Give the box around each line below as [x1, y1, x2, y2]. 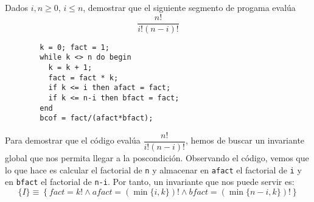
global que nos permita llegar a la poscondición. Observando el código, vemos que [5, 151, 309, 164]
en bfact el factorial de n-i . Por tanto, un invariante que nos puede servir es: [5, 175, 295, 188]
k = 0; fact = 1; [40, 43, 110, 52]
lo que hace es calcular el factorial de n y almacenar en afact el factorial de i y [5, 163, 302, 176]
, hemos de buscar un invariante [186, 134, 305, 147]
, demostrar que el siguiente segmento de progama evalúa [83, 1, 296, 13]
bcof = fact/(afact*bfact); [40, 114, 153, 123]
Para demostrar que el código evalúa [5, 134, 141, 147]
